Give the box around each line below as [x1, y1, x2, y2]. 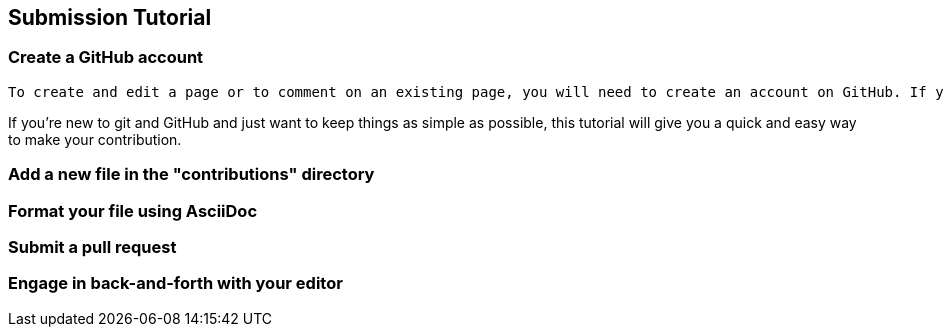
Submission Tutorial [8, 5, 212, 30]
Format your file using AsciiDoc [8, 200, 258, 221]
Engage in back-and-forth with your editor [8, 273, 343, 294]
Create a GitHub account [8, 47, 204, 68]
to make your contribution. [8, 130, 182, 148]
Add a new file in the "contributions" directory [8, 164, 375, 185]
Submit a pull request [8, 236, 177, 257]
